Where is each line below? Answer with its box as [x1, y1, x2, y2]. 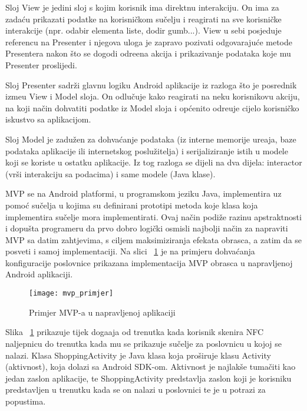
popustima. [5, 395, 46, 407]
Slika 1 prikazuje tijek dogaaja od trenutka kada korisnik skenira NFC [5, 326, 264, 338]
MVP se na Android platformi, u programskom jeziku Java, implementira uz [5, 187, 282, 200]
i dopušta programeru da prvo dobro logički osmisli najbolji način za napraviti [5, 222, 288, 234]
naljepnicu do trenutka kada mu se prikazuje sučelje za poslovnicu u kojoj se [5, 337, 282, 349]
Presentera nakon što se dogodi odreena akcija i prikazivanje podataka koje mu [5, 47, 291, 59]
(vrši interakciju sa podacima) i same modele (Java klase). [5, 167, 216, 180]
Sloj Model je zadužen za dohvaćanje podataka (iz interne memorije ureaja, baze [5, 132, 296, 145]
